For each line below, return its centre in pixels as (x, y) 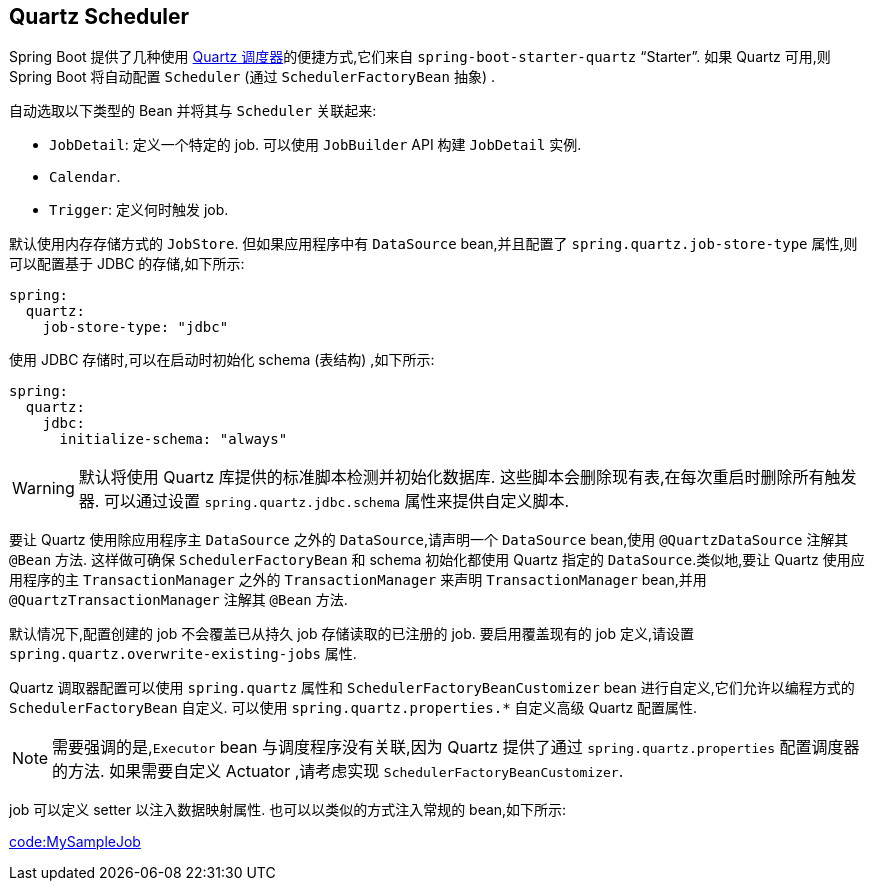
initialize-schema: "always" (173, 439)
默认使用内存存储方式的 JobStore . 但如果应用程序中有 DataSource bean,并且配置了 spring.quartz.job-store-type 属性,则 (433, 244)
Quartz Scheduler (99, 16)
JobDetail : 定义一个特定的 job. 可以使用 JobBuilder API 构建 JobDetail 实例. (315, 145)
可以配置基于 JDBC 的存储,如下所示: (127, 264)
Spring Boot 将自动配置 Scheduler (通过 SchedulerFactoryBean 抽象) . (252, 77)
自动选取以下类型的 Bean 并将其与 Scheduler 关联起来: (193, 111)
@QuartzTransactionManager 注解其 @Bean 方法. (178, 600)
